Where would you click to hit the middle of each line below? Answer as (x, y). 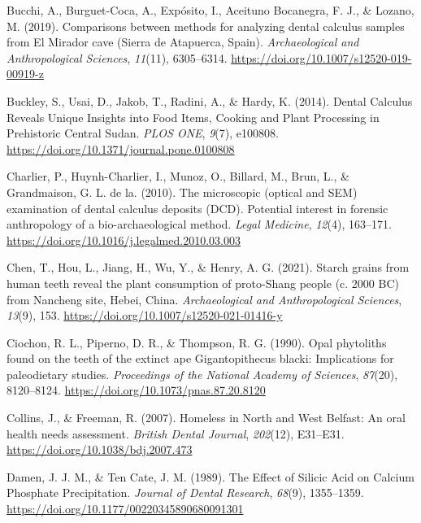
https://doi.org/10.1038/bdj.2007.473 (100, 449)
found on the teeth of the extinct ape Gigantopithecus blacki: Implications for (200, 358)
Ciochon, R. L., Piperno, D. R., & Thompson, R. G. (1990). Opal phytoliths (197, 342)
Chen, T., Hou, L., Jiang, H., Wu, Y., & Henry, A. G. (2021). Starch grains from (208, 267)
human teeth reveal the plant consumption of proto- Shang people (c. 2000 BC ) (203, 283)
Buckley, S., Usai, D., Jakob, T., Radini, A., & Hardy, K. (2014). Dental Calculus (210, 100)
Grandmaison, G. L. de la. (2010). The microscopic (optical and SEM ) (182, 192)
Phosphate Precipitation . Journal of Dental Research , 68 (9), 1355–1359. (185, 492)
